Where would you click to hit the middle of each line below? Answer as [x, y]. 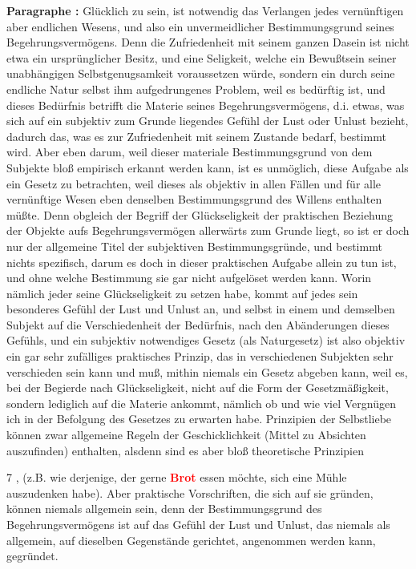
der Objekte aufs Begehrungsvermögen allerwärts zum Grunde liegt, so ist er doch [208, 230]
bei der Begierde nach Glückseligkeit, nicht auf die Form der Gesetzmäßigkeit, [198, 387]
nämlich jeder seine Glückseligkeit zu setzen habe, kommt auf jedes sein [182, 293]
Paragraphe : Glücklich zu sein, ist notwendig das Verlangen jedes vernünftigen [205, 10]
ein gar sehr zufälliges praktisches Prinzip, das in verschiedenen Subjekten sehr [200, 356]
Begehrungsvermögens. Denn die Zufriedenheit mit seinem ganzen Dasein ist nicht [208, 42]
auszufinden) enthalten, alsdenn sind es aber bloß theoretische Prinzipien [186, 450]
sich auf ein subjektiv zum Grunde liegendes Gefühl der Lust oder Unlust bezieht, [208, 121]
